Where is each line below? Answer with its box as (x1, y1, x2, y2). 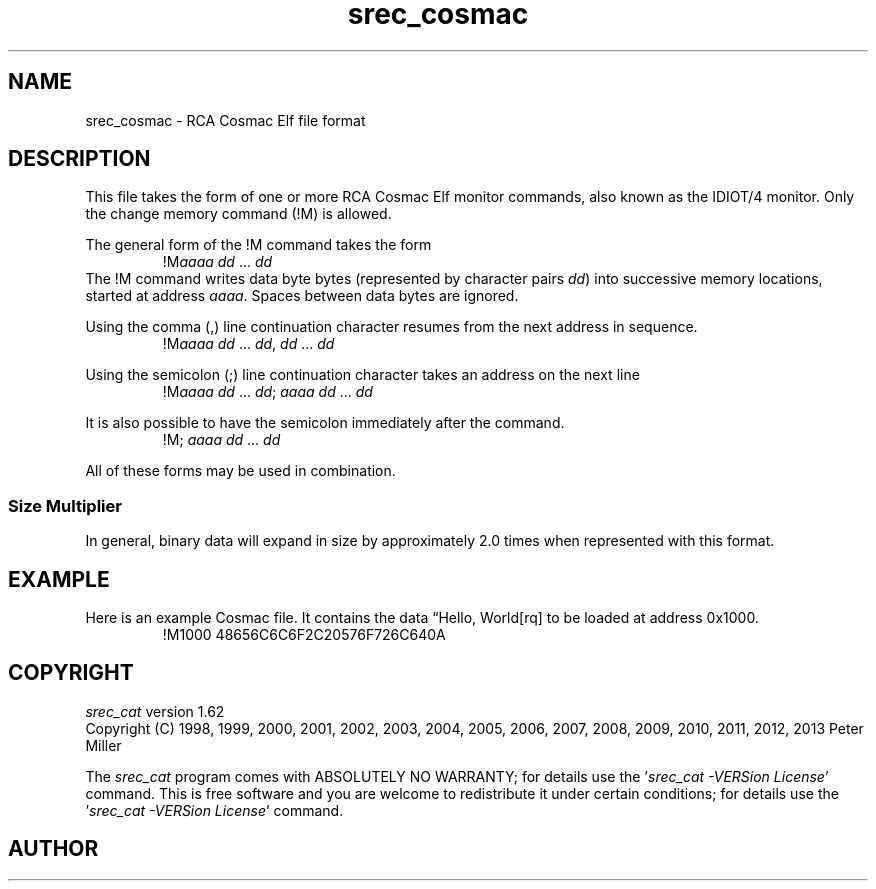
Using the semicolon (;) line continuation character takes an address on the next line (85, 366, 640, 384)
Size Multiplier (8, 495, 122, 516)
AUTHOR (8, 836, 99, 862)
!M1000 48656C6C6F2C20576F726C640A (162, 626, 446, 644)
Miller (85, 736, 122, 754)
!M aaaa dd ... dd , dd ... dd (162, 335, 335, 353)
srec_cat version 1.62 (85, 702, 225, 720)
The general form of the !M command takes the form (85, 236, 432, 254)
